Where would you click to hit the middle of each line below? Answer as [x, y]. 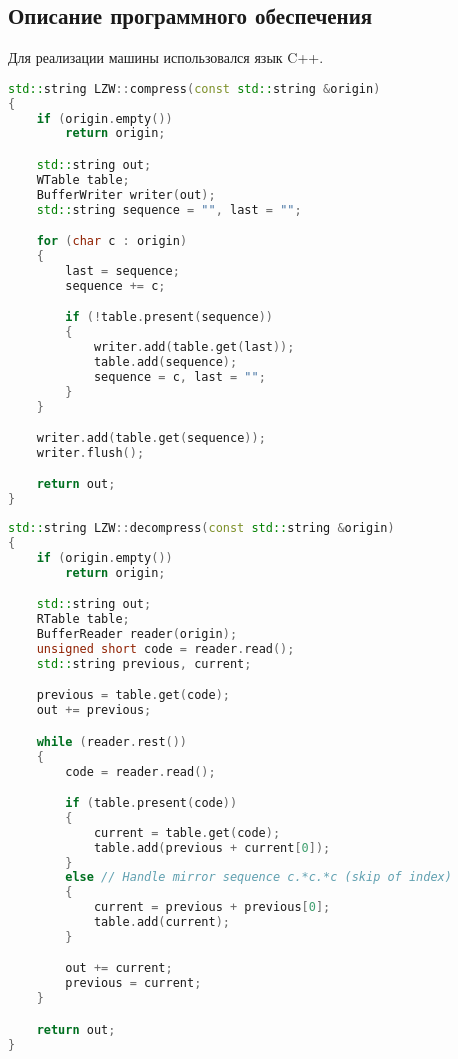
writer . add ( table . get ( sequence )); [151, 438]
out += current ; [119, 968]
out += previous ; [94, 710]
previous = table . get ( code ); [133, 695]
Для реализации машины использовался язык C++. [166, 57]
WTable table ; [83, 179]
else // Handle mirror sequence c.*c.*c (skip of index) [258, 877]
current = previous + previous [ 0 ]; [212, 907]
